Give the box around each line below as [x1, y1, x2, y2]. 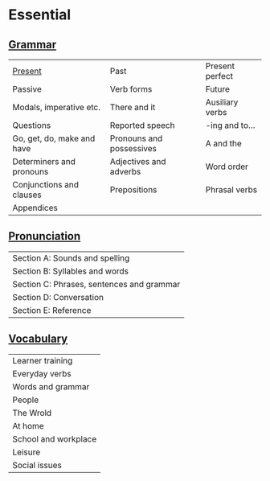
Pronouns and [109, 133, 163, 144]
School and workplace [12, 433, 97, 444]
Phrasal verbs [205, 184, 258, 195]
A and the [205, 138, 243, 149]
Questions [12, 120, 51, 130]
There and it [109, 102, 156, 113]
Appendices [12, 203, 58, 213]
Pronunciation [8, 229, 81, 243]
